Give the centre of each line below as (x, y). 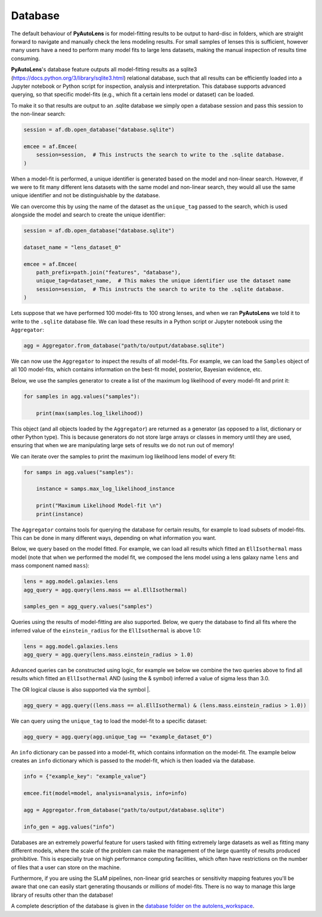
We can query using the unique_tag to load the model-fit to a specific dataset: (109, 721)
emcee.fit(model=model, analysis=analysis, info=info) (105, 793)
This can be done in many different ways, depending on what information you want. (114, 538)
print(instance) (60, 514)
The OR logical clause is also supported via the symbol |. (81, 689)
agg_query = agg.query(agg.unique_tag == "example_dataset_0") (118, 736)
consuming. (25, 58)
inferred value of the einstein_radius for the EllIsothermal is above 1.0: (106, 630)
